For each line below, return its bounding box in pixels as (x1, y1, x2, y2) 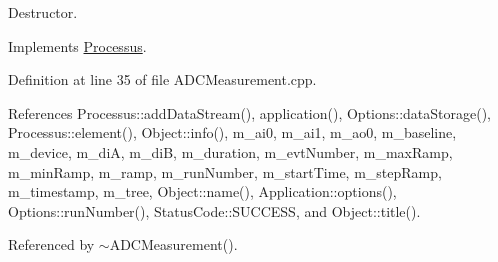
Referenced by (8, 234, 95, 255)
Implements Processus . (8, 35, 147, 56)
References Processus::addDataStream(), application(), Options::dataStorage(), (8, 102, 492, 123)
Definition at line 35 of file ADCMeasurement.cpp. (8, 69, 317, 90)
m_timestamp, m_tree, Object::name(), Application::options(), (8, 181, 397, 202)
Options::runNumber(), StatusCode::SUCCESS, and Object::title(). (8, 200, 421, 221)
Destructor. (8, 2, 78, 22)
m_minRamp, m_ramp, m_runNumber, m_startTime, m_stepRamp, (8, 161, 442, 182)
